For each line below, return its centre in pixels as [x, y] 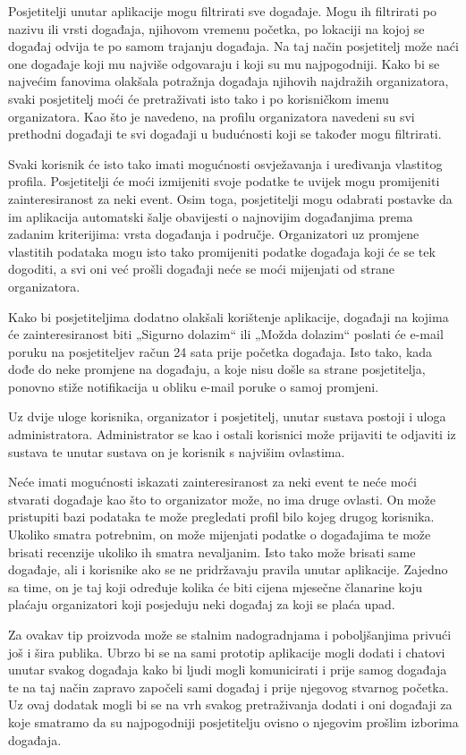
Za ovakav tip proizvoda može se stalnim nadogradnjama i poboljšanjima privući [230, 634]
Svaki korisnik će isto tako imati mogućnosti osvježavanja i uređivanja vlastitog [225, 163]
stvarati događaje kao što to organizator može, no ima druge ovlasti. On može [222, 499]
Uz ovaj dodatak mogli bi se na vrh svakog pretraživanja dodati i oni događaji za [230, 704]
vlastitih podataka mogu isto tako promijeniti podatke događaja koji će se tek [222, 251]
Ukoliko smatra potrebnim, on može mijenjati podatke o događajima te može [220, 534]
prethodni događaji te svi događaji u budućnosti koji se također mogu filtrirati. [225, 134]
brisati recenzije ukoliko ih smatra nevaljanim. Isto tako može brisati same [212, 551]
